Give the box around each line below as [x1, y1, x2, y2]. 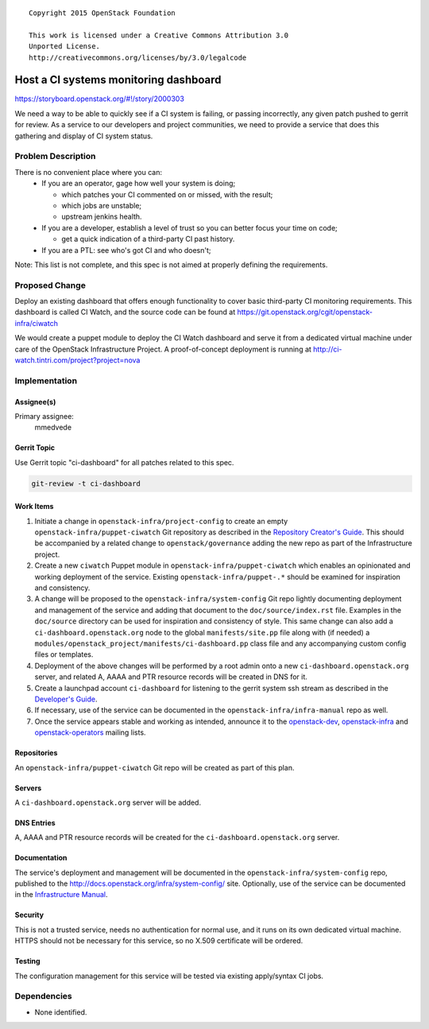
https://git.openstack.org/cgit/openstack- [237, 307, 373, 317]
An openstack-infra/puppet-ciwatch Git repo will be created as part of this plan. [14, 763, 295, 772]
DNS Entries [14, 817, 56, 827]
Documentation [14, 853, 68, 863]
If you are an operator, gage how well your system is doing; [41, 179, 236, 188]
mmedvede [34, 422, 71, 433]
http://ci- [312, 344, 342, 354]
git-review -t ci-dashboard [31, 479, 141, 488]
